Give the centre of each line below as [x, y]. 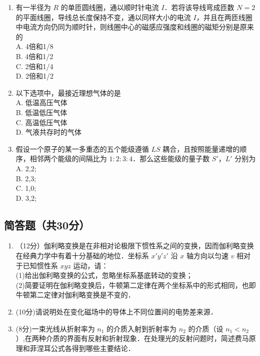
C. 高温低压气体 [41, 122]
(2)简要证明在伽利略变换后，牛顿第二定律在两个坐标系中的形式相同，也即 [136, 285]
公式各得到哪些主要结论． [93, 348]
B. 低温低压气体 [41, 112]
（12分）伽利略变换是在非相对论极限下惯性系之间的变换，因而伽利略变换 [135, 246]
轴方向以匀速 [207, 256]
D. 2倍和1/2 [35, 76]
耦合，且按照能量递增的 [201, 148]
